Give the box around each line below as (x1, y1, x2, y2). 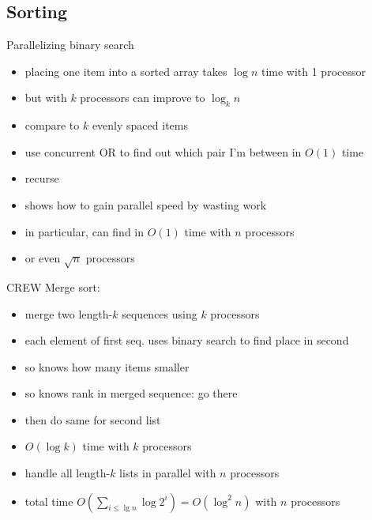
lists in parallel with (119, 465, 216, 481)
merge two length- (24, 305, 113, 322)
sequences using (122, 305, 197, 322)
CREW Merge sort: (6, 278, 100, 295)
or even (24, 250, 61, 266)
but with (24, 89, 67, 106)
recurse (24, 170, 59, 187)
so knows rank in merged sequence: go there (24, 385, 238, 401)
